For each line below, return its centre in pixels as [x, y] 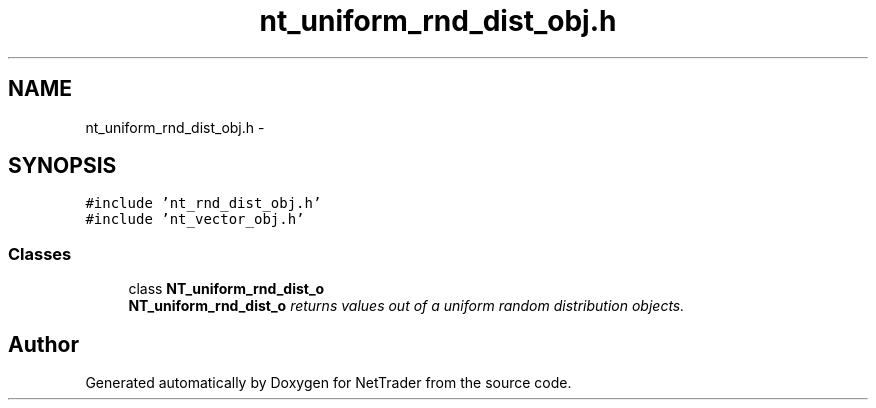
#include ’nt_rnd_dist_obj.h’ [203, 203]
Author [43, 344]
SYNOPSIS [62, 166]
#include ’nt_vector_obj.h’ [195, 219]
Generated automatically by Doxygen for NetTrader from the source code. [328, 383]
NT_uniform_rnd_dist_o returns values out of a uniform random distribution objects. [406, 306]
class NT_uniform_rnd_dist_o [226, 289]
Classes [40, 253]
